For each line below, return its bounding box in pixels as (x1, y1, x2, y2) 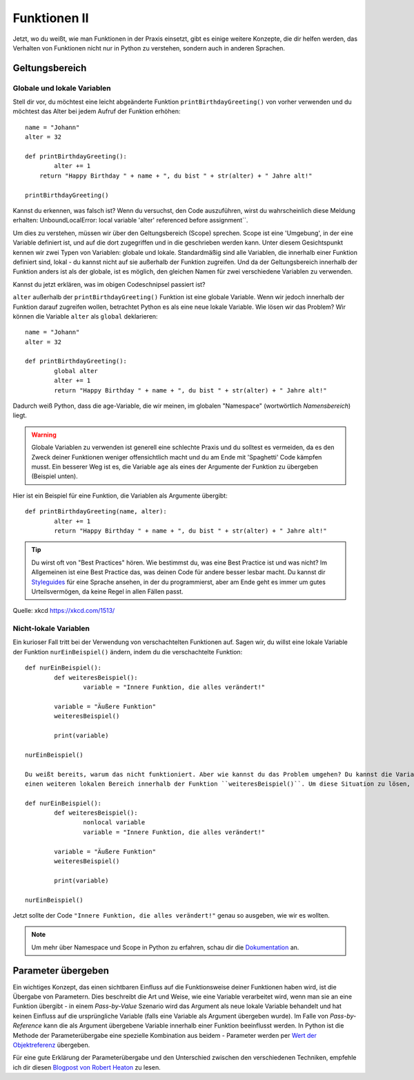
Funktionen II (12, 10, 89, 26)
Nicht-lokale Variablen (12, 624, 90, 634)
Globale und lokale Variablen (12, 83, 111, 93)
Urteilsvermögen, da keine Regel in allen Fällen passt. (31, 587, 184, 596)
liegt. (12, 411, 28, 419)
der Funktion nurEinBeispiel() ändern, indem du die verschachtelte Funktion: (12, 647, 243, 656)
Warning (31, 430, 57, 439)
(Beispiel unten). (31, 472, 79, 480)
